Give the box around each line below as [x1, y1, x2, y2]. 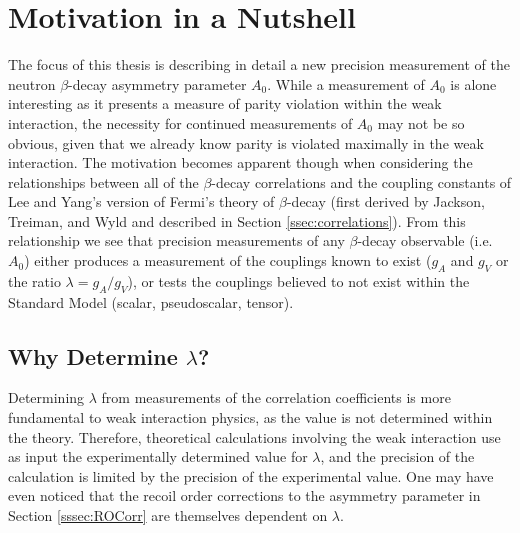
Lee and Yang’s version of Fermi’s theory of [8, 191, 275, 212]
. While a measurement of [267, 73, 425, 94]
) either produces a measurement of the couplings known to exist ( [24, 250, 432, 271]
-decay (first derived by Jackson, [286, 191, 485, 212]
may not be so [377, 112, 465, 133]
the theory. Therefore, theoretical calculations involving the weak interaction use [8, 426, 501, 447]
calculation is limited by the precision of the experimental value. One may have [8, 465, 494, 486]
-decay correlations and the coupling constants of [211, 171, 512, 192]
